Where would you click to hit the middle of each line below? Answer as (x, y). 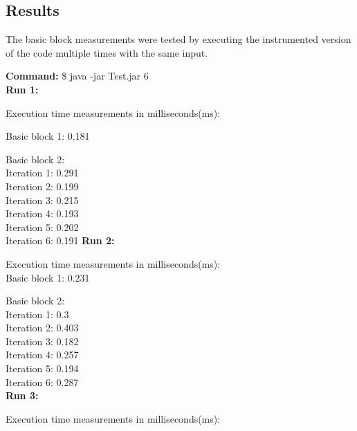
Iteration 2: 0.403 (42, 328)
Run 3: (22, 395)
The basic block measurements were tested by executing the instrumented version (178, 39)
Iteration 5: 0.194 (42, 368)
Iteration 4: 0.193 (42, 213)
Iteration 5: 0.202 (42, 227)
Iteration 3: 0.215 (42, 200)
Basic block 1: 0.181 (48, 136)
